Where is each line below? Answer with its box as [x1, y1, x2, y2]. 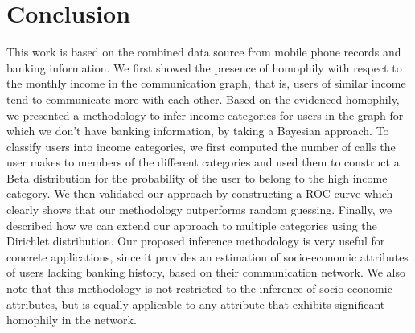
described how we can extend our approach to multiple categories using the [6, 216, 377, 233]
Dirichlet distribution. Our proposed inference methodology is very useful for [6, 232, 385, 249]
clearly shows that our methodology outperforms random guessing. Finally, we [6, 201, 392, 218]
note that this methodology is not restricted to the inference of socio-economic [6, 280, 392, 297]
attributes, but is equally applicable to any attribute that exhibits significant [6, 295, 385, 312]
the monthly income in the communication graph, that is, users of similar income [6, 75, 406, 92]
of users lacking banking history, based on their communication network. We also [6, 264, 406, 281]
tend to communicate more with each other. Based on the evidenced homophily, [6, 90, 400, 107]
